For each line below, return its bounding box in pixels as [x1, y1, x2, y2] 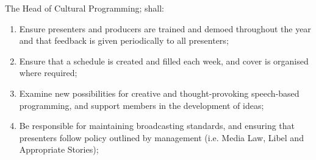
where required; [19, 66, 77, 79]
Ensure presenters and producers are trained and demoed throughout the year [19, 22, 311, 35]
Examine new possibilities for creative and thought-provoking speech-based [19, 86, 300, 99]
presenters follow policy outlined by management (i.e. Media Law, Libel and [19, 131, 304, 144]
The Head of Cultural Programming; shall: [5, 2, 164, 14]
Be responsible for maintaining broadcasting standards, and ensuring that [19, 119, 295, 132]
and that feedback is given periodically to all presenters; [19, 34, 229, 47]
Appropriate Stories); [19, 143, 99, 156]
